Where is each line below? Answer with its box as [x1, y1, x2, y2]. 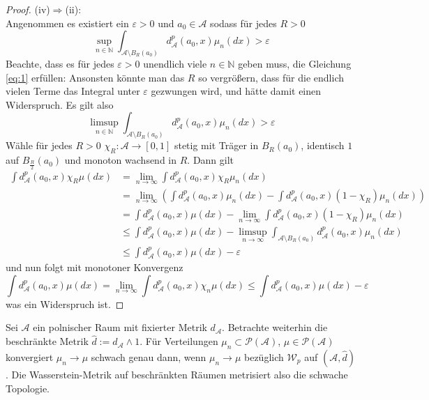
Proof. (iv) [6, 2, 50, 16]
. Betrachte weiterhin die [222, 320, 328, 334]
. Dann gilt [187, 153, 234, 167]
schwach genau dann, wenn [91, 349, 206, 364]
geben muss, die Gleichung [238, 56, 352, 71]
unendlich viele [143, 56, 207, 71]
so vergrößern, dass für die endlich [198, 70, 344, 84]
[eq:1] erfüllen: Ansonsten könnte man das [6, 70, 185, 84]
